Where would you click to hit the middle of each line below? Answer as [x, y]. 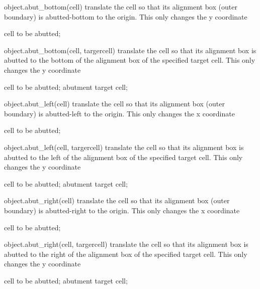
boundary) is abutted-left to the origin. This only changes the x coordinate [119, 113]
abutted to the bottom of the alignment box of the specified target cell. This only [130, 60]
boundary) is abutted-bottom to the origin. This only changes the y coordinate [126, 16]
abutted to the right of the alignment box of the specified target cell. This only [126, 254]
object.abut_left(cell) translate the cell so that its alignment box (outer [114, 104]
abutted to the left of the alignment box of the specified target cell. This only [123, 157]
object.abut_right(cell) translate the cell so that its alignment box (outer [117, 200]
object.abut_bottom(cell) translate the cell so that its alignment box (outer [121, 7]
